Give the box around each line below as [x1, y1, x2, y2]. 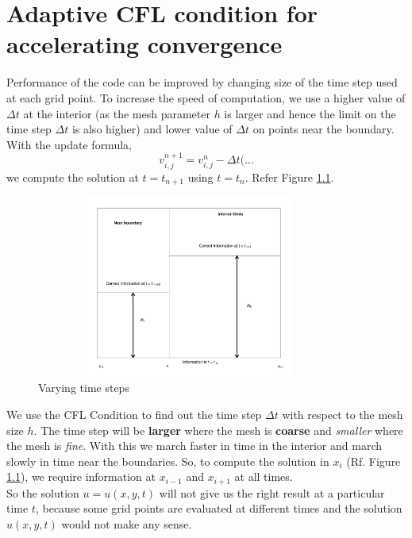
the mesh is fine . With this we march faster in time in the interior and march [6, 437, 382, 454]
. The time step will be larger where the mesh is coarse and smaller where [33, 421, 403, 438]
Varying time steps [38, 379, 129, 396]
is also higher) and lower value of [71, 121, 233, 137]
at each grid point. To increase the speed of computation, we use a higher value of [6, 89, 406, 106]
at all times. [234, 468, 293, 485]
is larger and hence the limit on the [224, 105, 396, 121]
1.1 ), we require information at [6, 468, 156, 485]
